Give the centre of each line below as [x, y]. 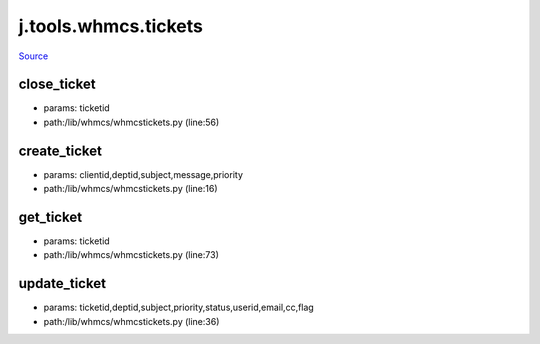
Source [33, 56]
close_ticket [57, 84]
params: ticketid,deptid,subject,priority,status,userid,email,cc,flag [178, 307]
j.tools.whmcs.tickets [111, 26]
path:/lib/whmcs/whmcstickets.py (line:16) [131, 189]
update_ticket [62, 283]
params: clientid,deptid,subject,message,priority [143, 174]
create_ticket [60, 150]
